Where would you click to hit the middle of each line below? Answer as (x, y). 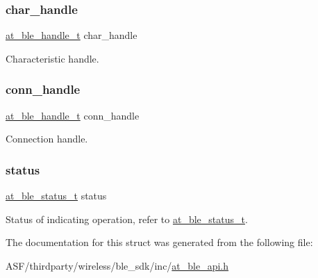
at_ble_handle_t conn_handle (73, 115)
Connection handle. (47, 139)
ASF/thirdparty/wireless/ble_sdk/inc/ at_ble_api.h (117, 265)
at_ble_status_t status (56, 196)
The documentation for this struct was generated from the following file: (159, 242)
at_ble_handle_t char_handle (72, 35)
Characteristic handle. (52, 58)
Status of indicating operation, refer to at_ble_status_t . (127, 219)
